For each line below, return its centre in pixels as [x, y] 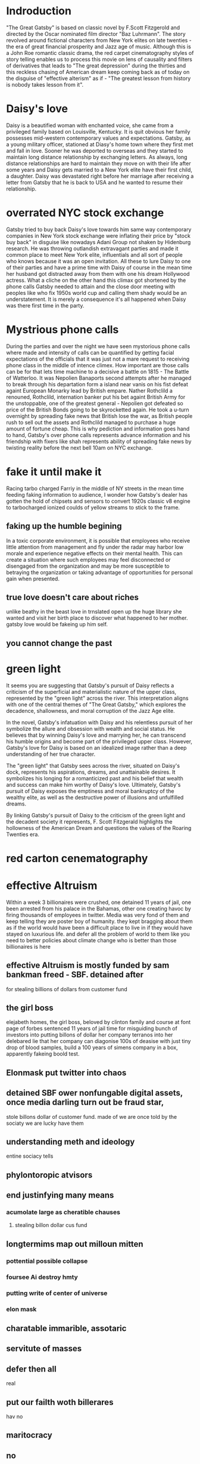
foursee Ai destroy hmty [42, 1277]
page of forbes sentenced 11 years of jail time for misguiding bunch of [92, 1029]
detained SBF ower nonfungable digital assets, [95, 1093]
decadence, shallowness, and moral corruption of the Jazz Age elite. [90, 711]
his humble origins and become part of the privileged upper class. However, [99, 741]
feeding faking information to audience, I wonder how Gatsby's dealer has [97, 494]
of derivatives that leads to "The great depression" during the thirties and [96, 65]
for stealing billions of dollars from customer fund [67, 989]
